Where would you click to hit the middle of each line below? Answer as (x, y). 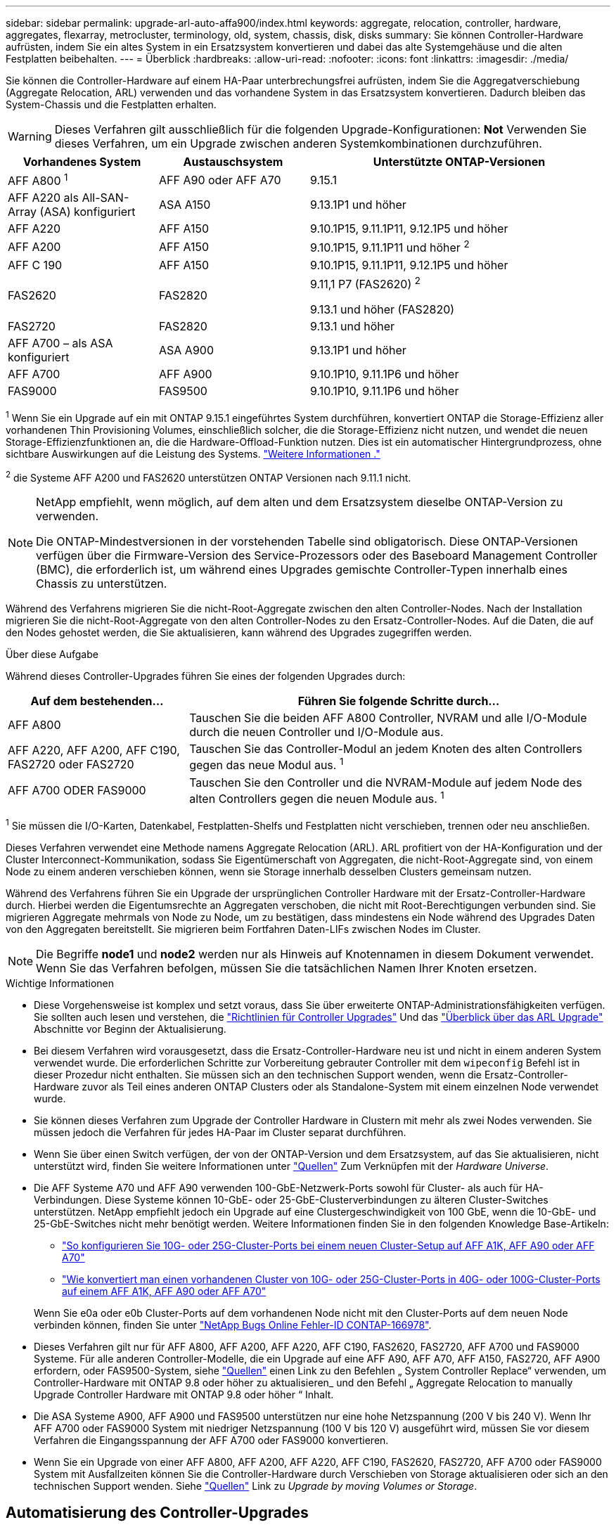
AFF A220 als (43, 198)
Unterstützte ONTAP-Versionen (459, 162)
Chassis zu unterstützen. (102, 584)
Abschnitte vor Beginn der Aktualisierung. (130, 1029)
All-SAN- (105, 198)
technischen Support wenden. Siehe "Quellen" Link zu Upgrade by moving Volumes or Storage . (256, 1486)
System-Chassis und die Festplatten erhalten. (111, 104)
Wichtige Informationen (60, 983)
